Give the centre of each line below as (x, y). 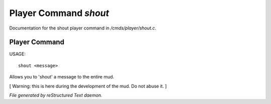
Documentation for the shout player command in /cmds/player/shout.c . (83, 28)
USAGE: (18, 54)
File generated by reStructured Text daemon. (56, 95)
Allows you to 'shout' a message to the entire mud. (62, 77)
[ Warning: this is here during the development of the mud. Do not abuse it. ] (88, 86)
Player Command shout (59, 13)
